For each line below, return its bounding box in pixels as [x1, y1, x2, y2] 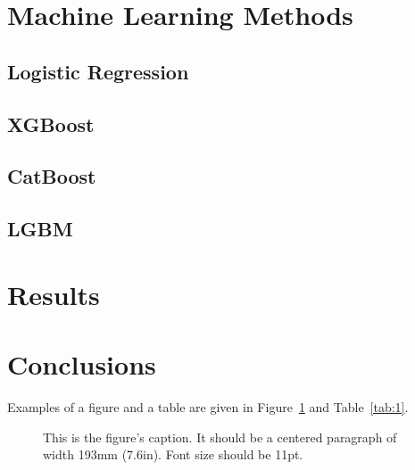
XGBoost [7, 110, 95, 137]
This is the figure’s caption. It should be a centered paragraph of [43, 427, 397, 446]
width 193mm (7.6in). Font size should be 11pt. [43, 445, 303, 464]
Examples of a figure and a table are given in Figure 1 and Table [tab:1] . [7, 398, 409, 416]
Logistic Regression [7, 57, 189, 85]
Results [7, 276, 100, 312]
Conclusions [7, 346, 156, 383]
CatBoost [7, 162, 96, 190]
